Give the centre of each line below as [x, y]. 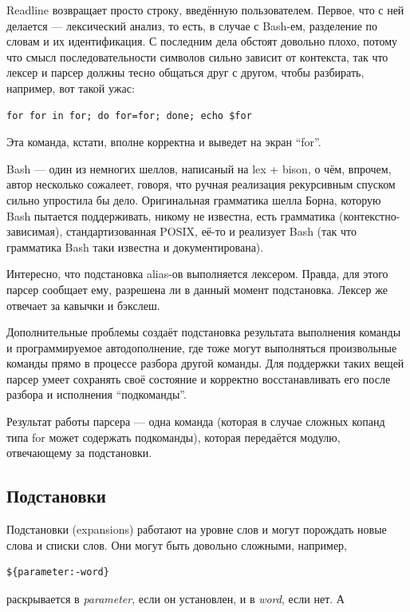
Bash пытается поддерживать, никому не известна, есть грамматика [171, 215]
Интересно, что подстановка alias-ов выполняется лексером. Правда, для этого [197, 274]
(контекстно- [369, 215]
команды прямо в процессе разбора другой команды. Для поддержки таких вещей [205, 363]
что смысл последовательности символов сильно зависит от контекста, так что [197, 56]
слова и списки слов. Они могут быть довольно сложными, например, [177, 544]
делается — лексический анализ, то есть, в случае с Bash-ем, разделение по [192, 25]
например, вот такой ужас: [71, 87]
